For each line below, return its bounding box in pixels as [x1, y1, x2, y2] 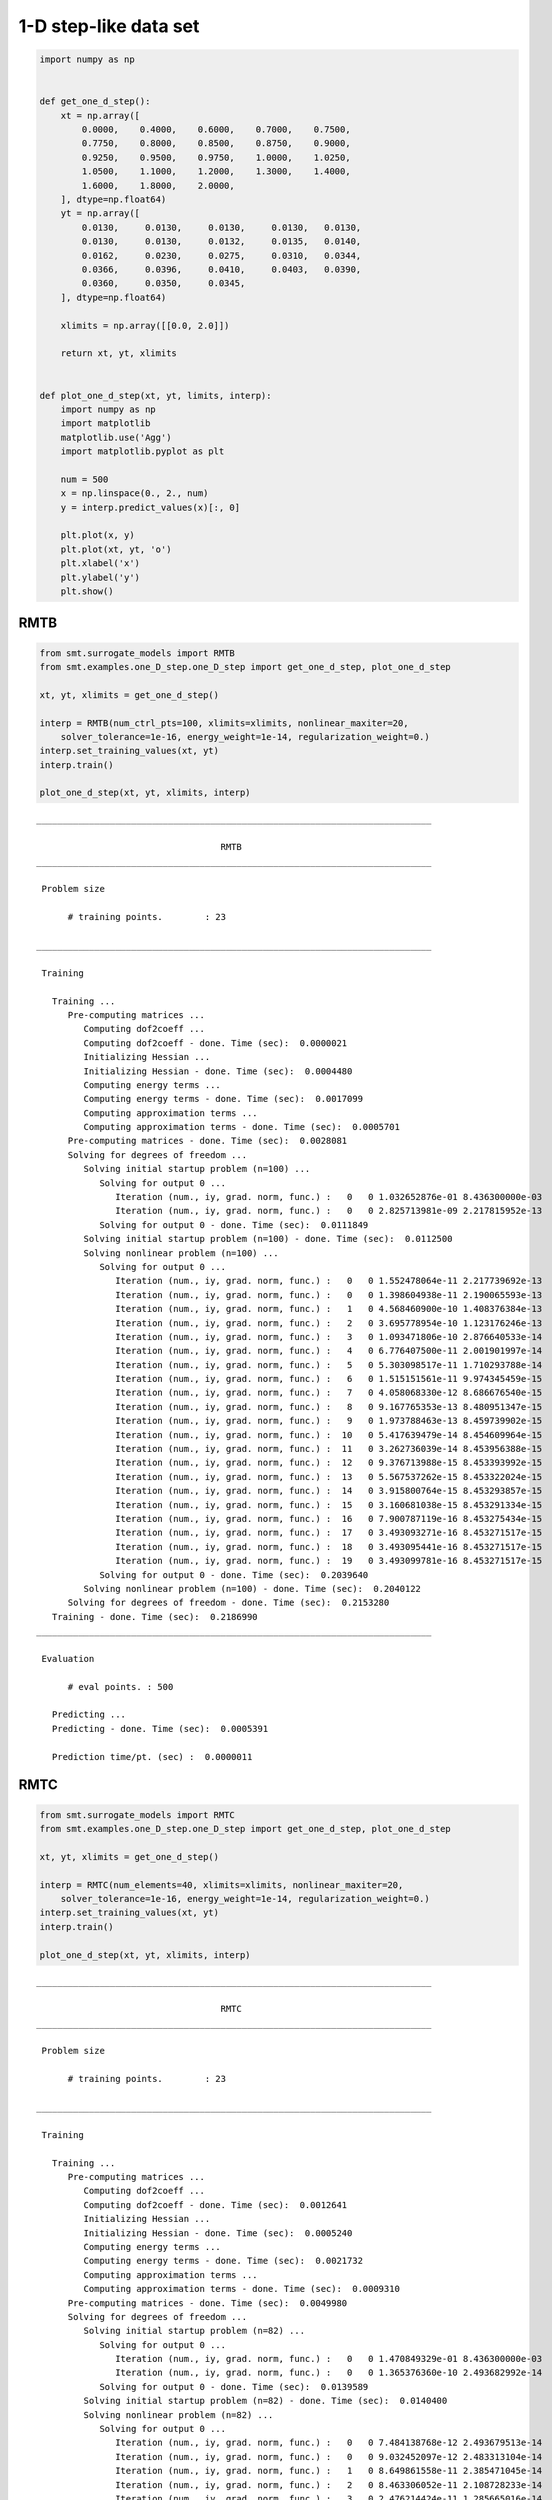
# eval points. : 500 [67, 1681, 174, 1692]
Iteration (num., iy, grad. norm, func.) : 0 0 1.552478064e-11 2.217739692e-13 [115, 1275, 543, 1287]
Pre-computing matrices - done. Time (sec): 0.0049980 [67, 2297, 348, 2309]
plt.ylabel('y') [60, 571, 140, 583]
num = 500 [60, 473, 109, 485]
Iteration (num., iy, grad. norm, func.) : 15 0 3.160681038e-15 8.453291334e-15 [115, 1499, 543, 1510]
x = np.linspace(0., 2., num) [60, 488, 209, 499]
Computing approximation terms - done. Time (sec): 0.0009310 [83, 2283, 400, 2295]
